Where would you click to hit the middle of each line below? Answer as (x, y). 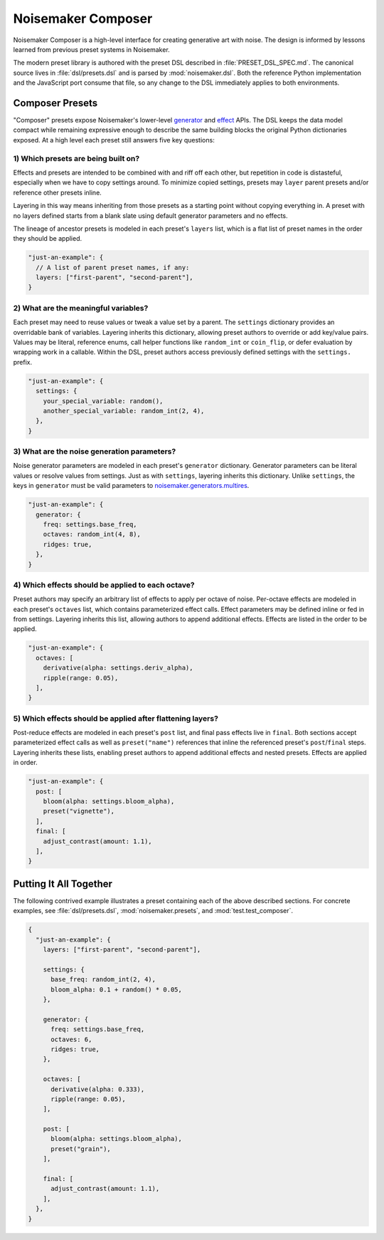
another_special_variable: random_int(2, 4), (124, 411)
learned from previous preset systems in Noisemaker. (91, 49)
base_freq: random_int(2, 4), (103, 980)
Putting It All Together (63, 884)
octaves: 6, (71, 1039)
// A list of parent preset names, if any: (113, 267)
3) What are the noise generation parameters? (95, 452)
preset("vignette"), (79, 811)
